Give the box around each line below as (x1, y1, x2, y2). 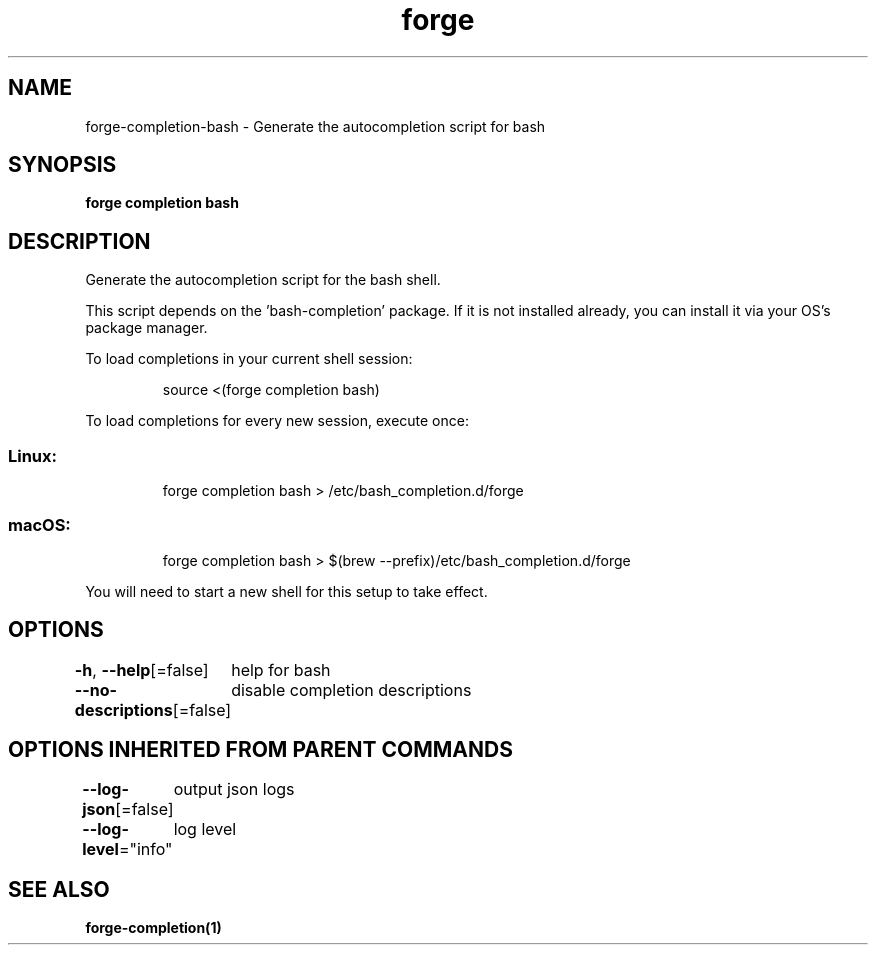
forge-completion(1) (85, 919, 222, 937)
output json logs (173, 779, 295, 800)
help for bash (231, 659, 331, 680)
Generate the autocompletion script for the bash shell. (85, 271, 441, 289)
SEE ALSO (8, 876, 110, 902)
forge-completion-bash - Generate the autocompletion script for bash (85, 117, 546, 135)
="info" (118, 839, 173, 860)
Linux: (8, 445, 58, 466)
